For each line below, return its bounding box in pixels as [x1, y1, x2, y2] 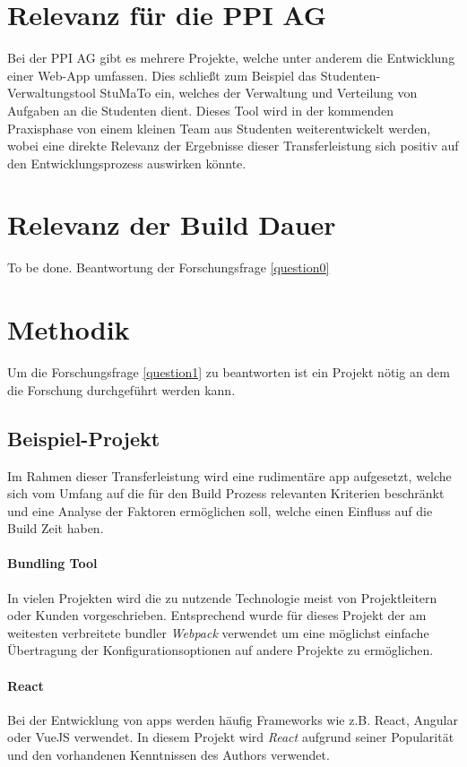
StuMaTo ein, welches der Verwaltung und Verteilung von [99, 83, 418, 102]
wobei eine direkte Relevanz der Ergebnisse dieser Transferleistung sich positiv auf [7, 136, 459, 155]
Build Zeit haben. [7, 519, 104, 538]
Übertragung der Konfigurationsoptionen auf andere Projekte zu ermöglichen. [7, 641, 434, 659]
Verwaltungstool [7, 83, 96, 102]
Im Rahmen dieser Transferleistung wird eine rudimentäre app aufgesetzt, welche [7, 466, 452, 485]
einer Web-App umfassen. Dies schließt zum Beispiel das [7, 65, 317, 84]
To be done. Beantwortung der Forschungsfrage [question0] [7, 258, 330, 277]
